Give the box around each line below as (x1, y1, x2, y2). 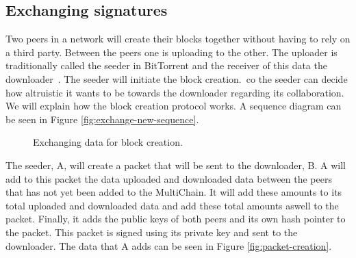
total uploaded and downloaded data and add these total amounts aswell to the (5, 198, 339, 212)
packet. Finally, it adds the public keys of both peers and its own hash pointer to (5, 211, 346, 226)
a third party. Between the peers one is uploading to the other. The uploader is (5, 44, 338, 59)
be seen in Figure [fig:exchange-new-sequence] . (5, 112, 199, 126)
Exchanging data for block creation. (33, 135, 183, 149)
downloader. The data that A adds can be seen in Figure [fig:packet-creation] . (5, 238, 332, 253)
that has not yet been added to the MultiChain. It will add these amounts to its (5, 185, 342, 199)
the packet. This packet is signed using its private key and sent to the (5, 224, 298, 239)
